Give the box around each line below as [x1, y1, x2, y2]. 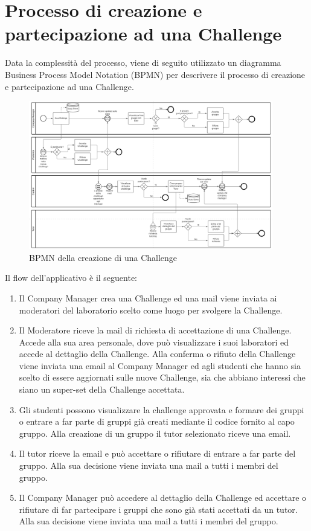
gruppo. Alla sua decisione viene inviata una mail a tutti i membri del [19, 459, 278, 472]
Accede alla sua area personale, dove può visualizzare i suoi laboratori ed [19, 335, 289, 348]
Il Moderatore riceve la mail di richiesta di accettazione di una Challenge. [19, 324, 292, 336]
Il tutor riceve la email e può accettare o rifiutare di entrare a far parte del [19, 447, 296, 460]
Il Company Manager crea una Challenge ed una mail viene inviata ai [19, 291, 277, 304]
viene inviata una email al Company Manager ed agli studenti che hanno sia [19, 359, 301, 372]
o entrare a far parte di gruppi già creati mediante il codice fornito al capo [19, 415, 295, 428]
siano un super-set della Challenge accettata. [19, 383, 185, 396]
